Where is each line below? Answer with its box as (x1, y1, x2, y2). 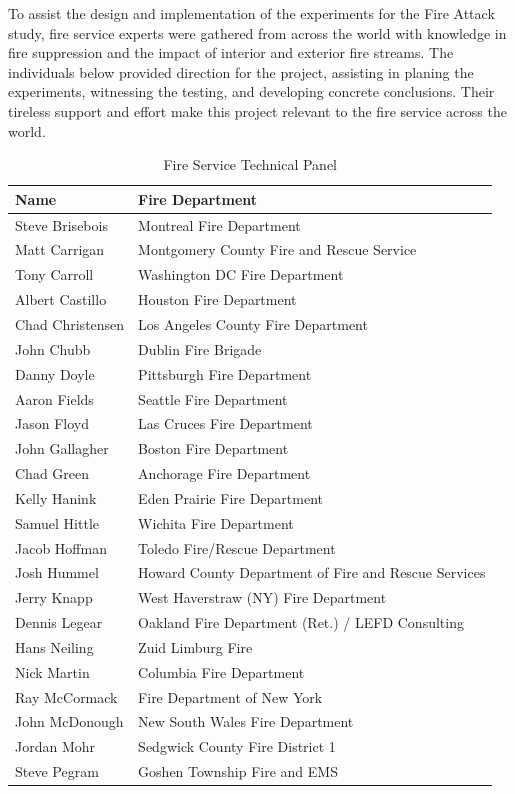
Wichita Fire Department (138, 512, 294, 533)
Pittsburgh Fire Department (138, 363, 312, 384)
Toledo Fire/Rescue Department (138, 537, 336, 558)
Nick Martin (15, 661, 90, 682)
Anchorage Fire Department (138, 463, 311, 484)
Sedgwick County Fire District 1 (138, 736, 336, 757)
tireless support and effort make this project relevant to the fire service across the (8, 100, 507, 121)
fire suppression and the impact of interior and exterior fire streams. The (8, 42, 454, 63)
